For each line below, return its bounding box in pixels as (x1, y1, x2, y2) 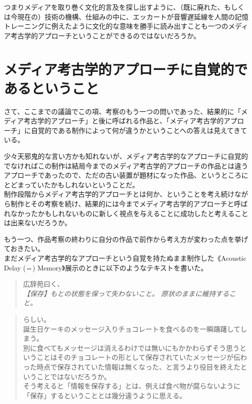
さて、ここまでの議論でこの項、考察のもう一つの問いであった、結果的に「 (4, 106, 241, 116)
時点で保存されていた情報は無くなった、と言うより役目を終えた (36, 361, 241, 371)
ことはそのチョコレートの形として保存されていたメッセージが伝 (36, 352, 240, 362)
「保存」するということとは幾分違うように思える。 (23, 390, 186, 400)
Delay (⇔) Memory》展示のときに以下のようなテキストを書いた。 (4, 262, 208, 272)
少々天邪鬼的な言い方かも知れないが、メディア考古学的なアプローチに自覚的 (4, 151, 248, 161)
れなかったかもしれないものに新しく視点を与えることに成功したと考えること (4, 208, 249, 218)
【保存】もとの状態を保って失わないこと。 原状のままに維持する (23, 288, 229, 298)
